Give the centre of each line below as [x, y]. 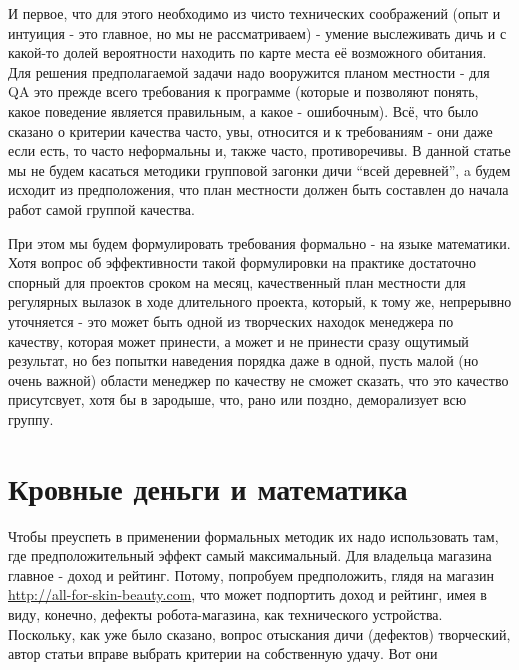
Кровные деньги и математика [208, 487]
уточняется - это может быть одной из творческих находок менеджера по [231, 320]
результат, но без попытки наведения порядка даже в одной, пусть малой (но [243, 360]
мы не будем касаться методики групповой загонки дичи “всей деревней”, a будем [259, 169]
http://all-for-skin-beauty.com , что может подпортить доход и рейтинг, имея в [247, 594]
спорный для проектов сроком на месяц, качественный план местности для [237, 281]
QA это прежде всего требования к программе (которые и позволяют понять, [243, 91]
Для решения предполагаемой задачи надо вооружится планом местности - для [249, 71]
